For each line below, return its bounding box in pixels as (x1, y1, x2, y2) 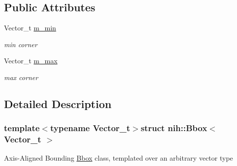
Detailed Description (4, 96, 112, 111)
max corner (4, 72, 38, 82)
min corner (4, 39, 37, 49)
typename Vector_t (50, 122, 131, 134)
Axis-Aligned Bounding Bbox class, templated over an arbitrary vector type (4, 152, 233, 163)
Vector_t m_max (4, 55, 58, 66)
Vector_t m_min (4, 23, 56, 33)
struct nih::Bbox (140, 122, 207, 134)
